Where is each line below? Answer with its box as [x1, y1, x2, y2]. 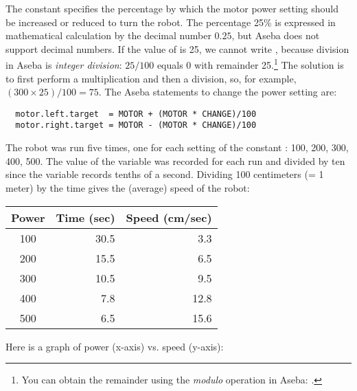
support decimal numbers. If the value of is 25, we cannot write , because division [5, 41, 349, 56]
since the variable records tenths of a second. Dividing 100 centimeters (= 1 [5, 167, 324, 181]
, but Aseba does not [231, 28, 320, 43]
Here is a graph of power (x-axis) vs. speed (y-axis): [5, 339, 224, 353]
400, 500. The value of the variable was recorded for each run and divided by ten [5, 153, 345, 168]
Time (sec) [56, 209, 115, 225]
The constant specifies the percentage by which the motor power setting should [5, 1, 339, 15]
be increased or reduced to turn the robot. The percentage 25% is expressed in [5, 14, 336, 29]
